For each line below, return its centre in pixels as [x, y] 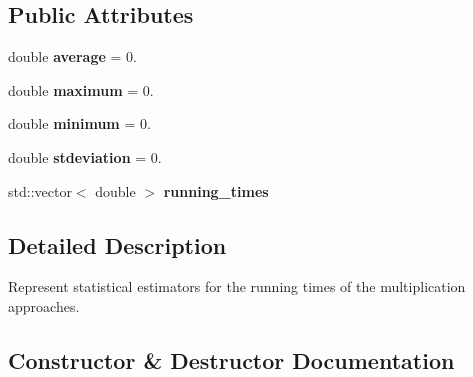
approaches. [44, 305]
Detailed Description [117, 244]
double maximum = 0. [81, 89]
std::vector [40, 190]
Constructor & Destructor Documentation [231, 359]
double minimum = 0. [79, 123]
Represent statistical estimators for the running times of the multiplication [237, 286]
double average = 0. [72, 56]
